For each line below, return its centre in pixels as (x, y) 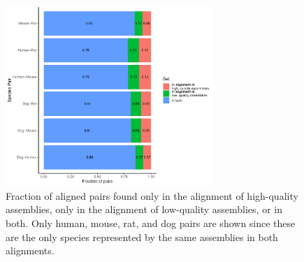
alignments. (30, 250)
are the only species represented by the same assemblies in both (142, 236)
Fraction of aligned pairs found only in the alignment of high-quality (152, 195)
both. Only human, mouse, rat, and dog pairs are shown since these (151, 223)
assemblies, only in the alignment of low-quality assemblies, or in (144, 209)
